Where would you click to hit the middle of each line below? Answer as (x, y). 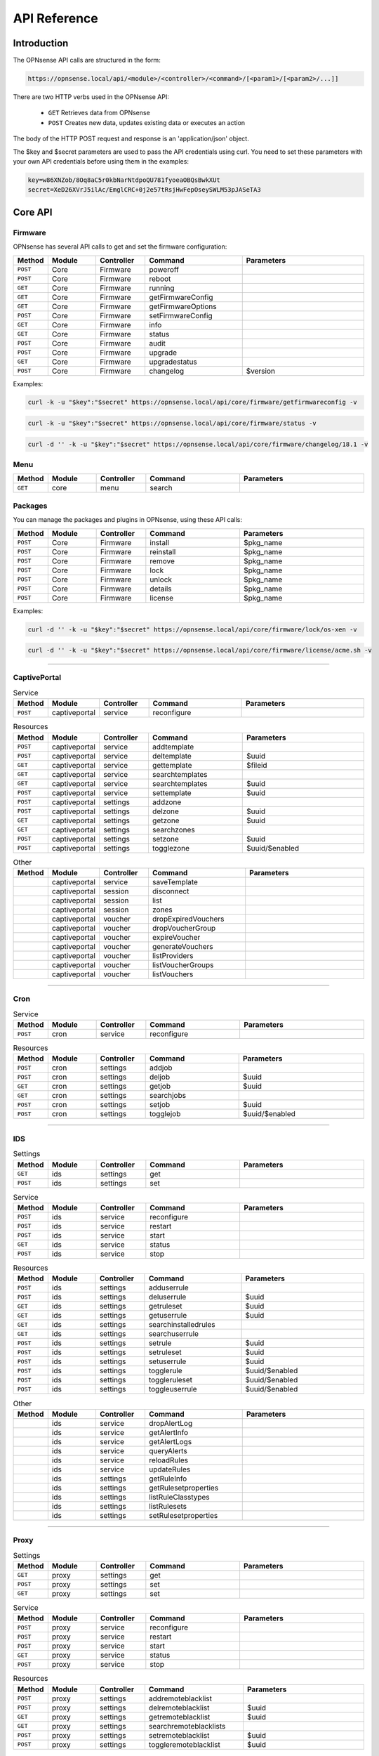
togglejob (165, 1114)
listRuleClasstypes (179, 1497)
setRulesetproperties (183, 1515)
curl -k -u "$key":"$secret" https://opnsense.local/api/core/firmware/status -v (172, 424)
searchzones (174, 830)
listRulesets (168, 1506)
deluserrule (167, 1297)
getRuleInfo (168, 1479)
